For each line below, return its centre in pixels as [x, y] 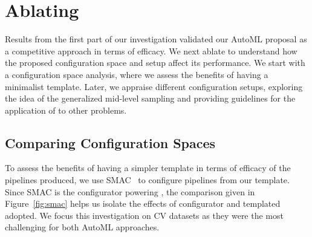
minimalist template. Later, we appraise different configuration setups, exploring [154, 86]
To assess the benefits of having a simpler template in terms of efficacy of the [148, 168]
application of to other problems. [66, 110]
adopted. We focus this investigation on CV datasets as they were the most [144, 215]
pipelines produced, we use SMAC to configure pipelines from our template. [147, 180]
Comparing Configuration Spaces [110, 142]
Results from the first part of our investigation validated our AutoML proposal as [156, 39]
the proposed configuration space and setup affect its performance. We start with [155, 63]
